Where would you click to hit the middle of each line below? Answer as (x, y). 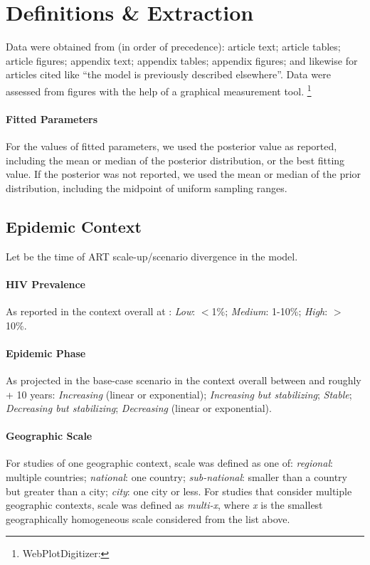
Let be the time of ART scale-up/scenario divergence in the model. (152, 256)
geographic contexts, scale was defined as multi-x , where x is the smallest (164, 505)
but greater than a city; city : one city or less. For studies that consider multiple (179, 491)
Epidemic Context (74, 226)
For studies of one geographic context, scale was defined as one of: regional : (169, 463)
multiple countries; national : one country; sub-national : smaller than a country (176, 477)
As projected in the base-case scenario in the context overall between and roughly (184, 380)
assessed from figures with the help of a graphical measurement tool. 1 (159, 90)
